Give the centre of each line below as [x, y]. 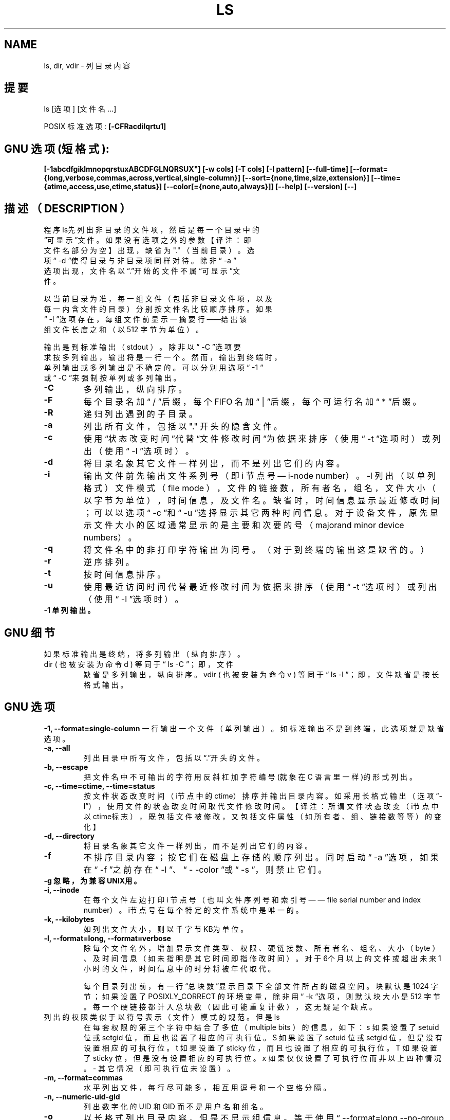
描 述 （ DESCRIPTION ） [68, 208]
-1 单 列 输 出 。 [69, 610]
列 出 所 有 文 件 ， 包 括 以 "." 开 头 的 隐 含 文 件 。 [183, 427]
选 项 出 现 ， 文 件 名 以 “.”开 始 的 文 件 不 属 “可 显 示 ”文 [142, 271]
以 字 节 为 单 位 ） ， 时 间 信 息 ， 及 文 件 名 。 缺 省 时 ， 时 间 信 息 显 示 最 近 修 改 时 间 [261, 501]
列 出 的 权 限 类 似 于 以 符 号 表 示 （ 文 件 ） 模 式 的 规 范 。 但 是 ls [162, 1017]
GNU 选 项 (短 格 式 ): [57, 149]
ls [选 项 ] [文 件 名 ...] [80, 109]
